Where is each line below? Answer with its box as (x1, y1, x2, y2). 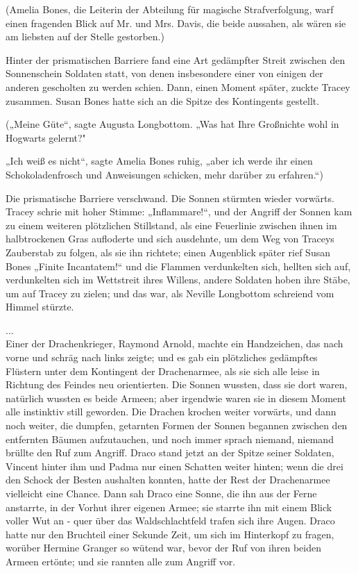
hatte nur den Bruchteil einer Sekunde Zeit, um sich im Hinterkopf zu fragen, (6, 526, 334, 541)
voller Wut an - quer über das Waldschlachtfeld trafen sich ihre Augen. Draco (6, 513, 335, 528)
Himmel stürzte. (6, 299, 74, 314)
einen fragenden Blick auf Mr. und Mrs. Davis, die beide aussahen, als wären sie (6, 15, 346, 30)
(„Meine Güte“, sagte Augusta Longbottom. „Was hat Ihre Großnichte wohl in (6, 117, 339, 131)
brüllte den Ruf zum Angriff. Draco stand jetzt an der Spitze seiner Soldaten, (6, 445, 334, 460)
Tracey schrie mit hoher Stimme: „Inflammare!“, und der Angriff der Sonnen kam (6, 204, 352, 219)
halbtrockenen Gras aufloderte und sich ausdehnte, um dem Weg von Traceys (6, 231, 334, 246)
